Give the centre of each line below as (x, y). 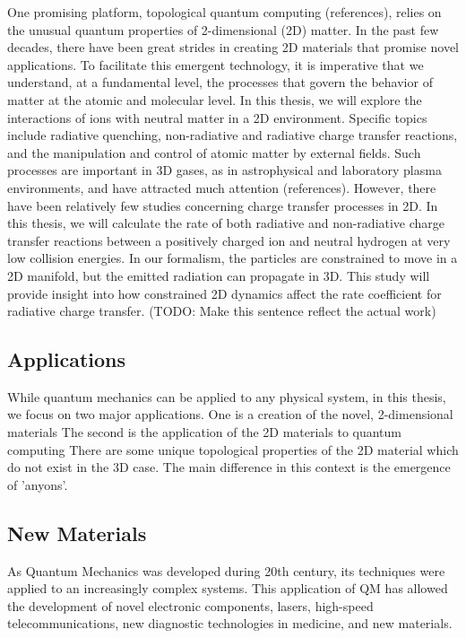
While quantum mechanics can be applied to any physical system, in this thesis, (227, 396)
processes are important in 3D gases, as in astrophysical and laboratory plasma (224, 170)
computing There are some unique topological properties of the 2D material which (233, 449)
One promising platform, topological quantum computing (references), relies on (224, 12)
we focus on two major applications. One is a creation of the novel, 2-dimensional (230, 414)
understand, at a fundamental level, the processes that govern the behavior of (220, 82)
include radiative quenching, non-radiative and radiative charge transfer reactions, (233, 135)
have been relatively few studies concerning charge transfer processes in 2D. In (223, 205)
